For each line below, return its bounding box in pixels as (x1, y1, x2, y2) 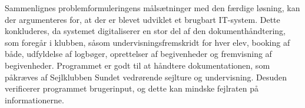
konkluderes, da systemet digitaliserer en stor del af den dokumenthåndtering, (5, 25, 286, 37)
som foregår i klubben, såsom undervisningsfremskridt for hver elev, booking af (5, 36, 290, 48)
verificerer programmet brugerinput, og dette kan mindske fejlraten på (5, 82, 258, 95)
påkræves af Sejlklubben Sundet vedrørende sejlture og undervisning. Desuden (5, 70, 287, 83)
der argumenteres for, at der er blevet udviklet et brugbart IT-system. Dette (5, 13, 280, 25)
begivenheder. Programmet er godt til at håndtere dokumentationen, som (5, 59, 270, 71)
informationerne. (5, 93, 64, 106)
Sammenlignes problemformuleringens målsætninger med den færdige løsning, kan (5, 2, 300, 14)
